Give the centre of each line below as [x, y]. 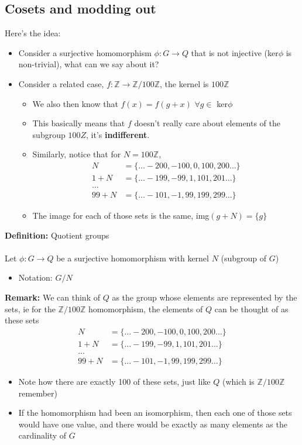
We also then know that [75, 103]
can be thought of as [251, 308]
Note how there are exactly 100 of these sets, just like [114, 381]
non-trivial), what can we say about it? [89, 64]
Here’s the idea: [33, 33]
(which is [238, 381]
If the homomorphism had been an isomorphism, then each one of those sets [155, 413]
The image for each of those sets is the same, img [121, 215]
